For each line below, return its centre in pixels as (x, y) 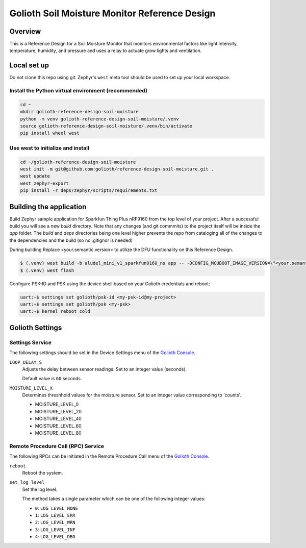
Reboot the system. (43, 472)
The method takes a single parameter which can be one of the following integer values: (114, 499)
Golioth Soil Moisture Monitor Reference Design (112, 13)
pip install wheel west (50, 133)
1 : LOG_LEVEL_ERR (55, 515)
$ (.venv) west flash (47, 270)
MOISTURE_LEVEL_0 (57, 404)
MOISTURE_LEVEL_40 (58, 419)
